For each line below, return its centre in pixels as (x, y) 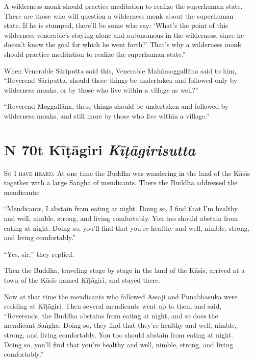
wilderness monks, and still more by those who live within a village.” (107, 115)
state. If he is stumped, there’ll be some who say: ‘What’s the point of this (116, 25)
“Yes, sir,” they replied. (39, 253)
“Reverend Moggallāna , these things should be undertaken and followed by (116, 106)
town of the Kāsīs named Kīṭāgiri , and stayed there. (82, 280)
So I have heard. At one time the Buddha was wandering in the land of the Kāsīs (127, 173)
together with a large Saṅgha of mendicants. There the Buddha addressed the (121, 182)
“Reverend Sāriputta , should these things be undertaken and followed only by (121, 80)
